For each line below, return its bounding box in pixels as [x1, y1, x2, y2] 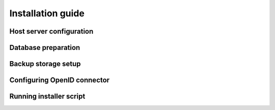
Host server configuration [9, 27, 94, 36]
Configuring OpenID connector [9, 76, 109, 85]
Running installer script [9, 92, 86, 101]
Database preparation [9, 43, 80, 52]
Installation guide [9, 8, 85, 19]
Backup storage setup [9, 60, 81, 68]
